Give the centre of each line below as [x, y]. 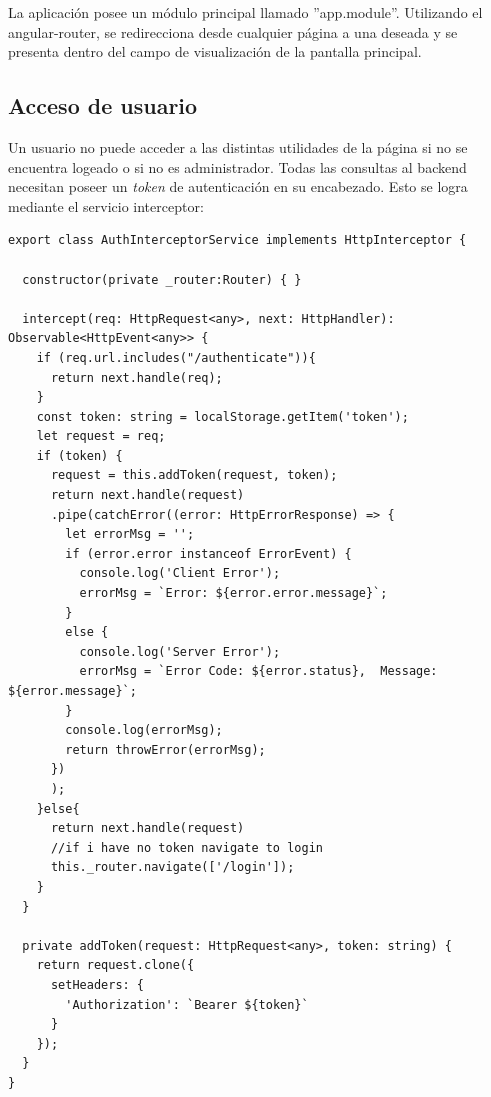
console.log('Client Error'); [180, 573]
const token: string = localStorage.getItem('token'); [222, 416]
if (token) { [79, 455]
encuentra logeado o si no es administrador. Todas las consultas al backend [237, 166]
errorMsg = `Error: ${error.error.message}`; [233, 593]
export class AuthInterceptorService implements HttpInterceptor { [237, 240]
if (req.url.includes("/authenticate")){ [176, 357]
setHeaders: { [97, 984]
